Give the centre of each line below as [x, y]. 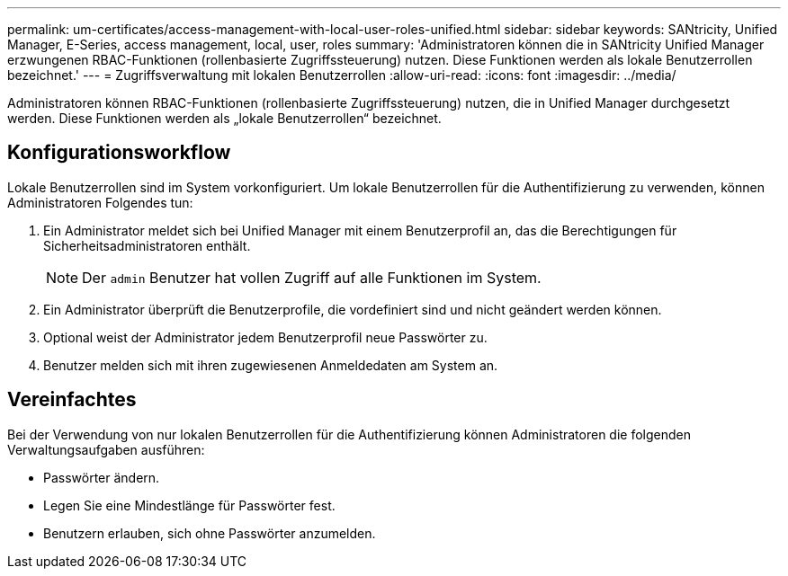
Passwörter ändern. [102, 477]
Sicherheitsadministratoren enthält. [147, 245]
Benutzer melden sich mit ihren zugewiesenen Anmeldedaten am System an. [271, 365]
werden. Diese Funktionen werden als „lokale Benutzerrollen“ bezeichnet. [224, 118]
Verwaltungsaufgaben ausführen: [106, 449]
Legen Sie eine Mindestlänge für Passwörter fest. [189, 505]
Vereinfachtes [72, 400]
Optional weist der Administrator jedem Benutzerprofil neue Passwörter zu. [265, 337]
